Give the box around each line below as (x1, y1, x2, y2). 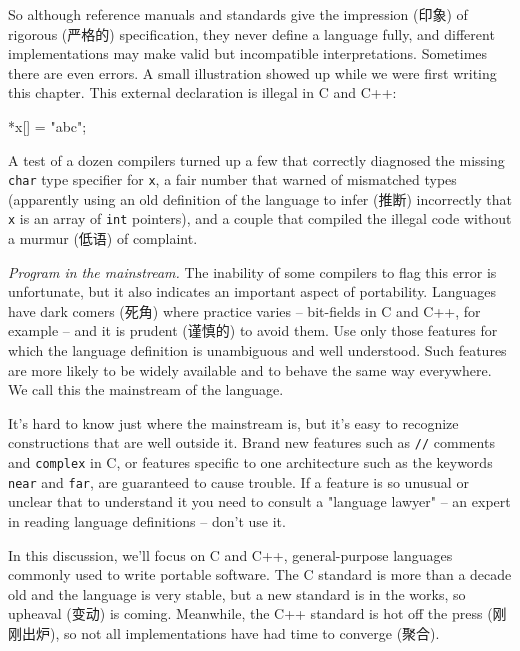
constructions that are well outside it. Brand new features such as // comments (8, 432, 495, 453)
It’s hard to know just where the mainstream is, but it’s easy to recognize (8, 412, 459, 433)
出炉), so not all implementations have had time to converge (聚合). (21, 622, 440, 643)
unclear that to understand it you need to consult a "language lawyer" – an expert (8, 491, 511, 512)
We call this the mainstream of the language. (8, 379, 284, 400)
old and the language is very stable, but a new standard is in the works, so (8, 583, 466, 604)
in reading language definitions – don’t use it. (8, 510, 286, 531)
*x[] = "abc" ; (8, 115, 87, 136)
